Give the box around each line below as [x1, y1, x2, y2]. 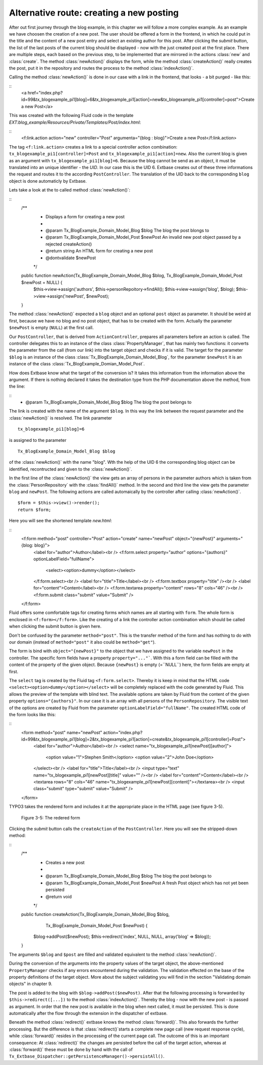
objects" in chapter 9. [9, 981, 53, 987]
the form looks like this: [9, 711, 56, 717]
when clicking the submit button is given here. [9, 624, 102, 629]
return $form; [18, 507, 51, 513]
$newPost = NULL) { [21, 279, 63, 285]
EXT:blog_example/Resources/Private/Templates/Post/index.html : [9, 119, 141, 125]
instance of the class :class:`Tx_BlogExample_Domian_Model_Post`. [9, 361, 145, 367]
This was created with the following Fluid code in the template [9, 113, 134, 118]
